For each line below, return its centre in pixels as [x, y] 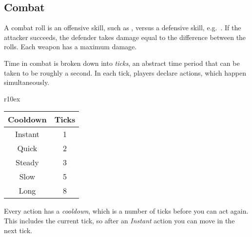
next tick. [18, 230]
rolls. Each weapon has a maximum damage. [70, 47]
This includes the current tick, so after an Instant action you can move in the [119, 220]
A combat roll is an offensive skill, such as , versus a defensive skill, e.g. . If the [123, 28]
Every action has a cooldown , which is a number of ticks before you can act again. [126, 211]
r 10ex [12, 98]
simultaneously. [27, 82]
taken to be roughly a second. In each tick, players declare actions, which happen [125, 72]
